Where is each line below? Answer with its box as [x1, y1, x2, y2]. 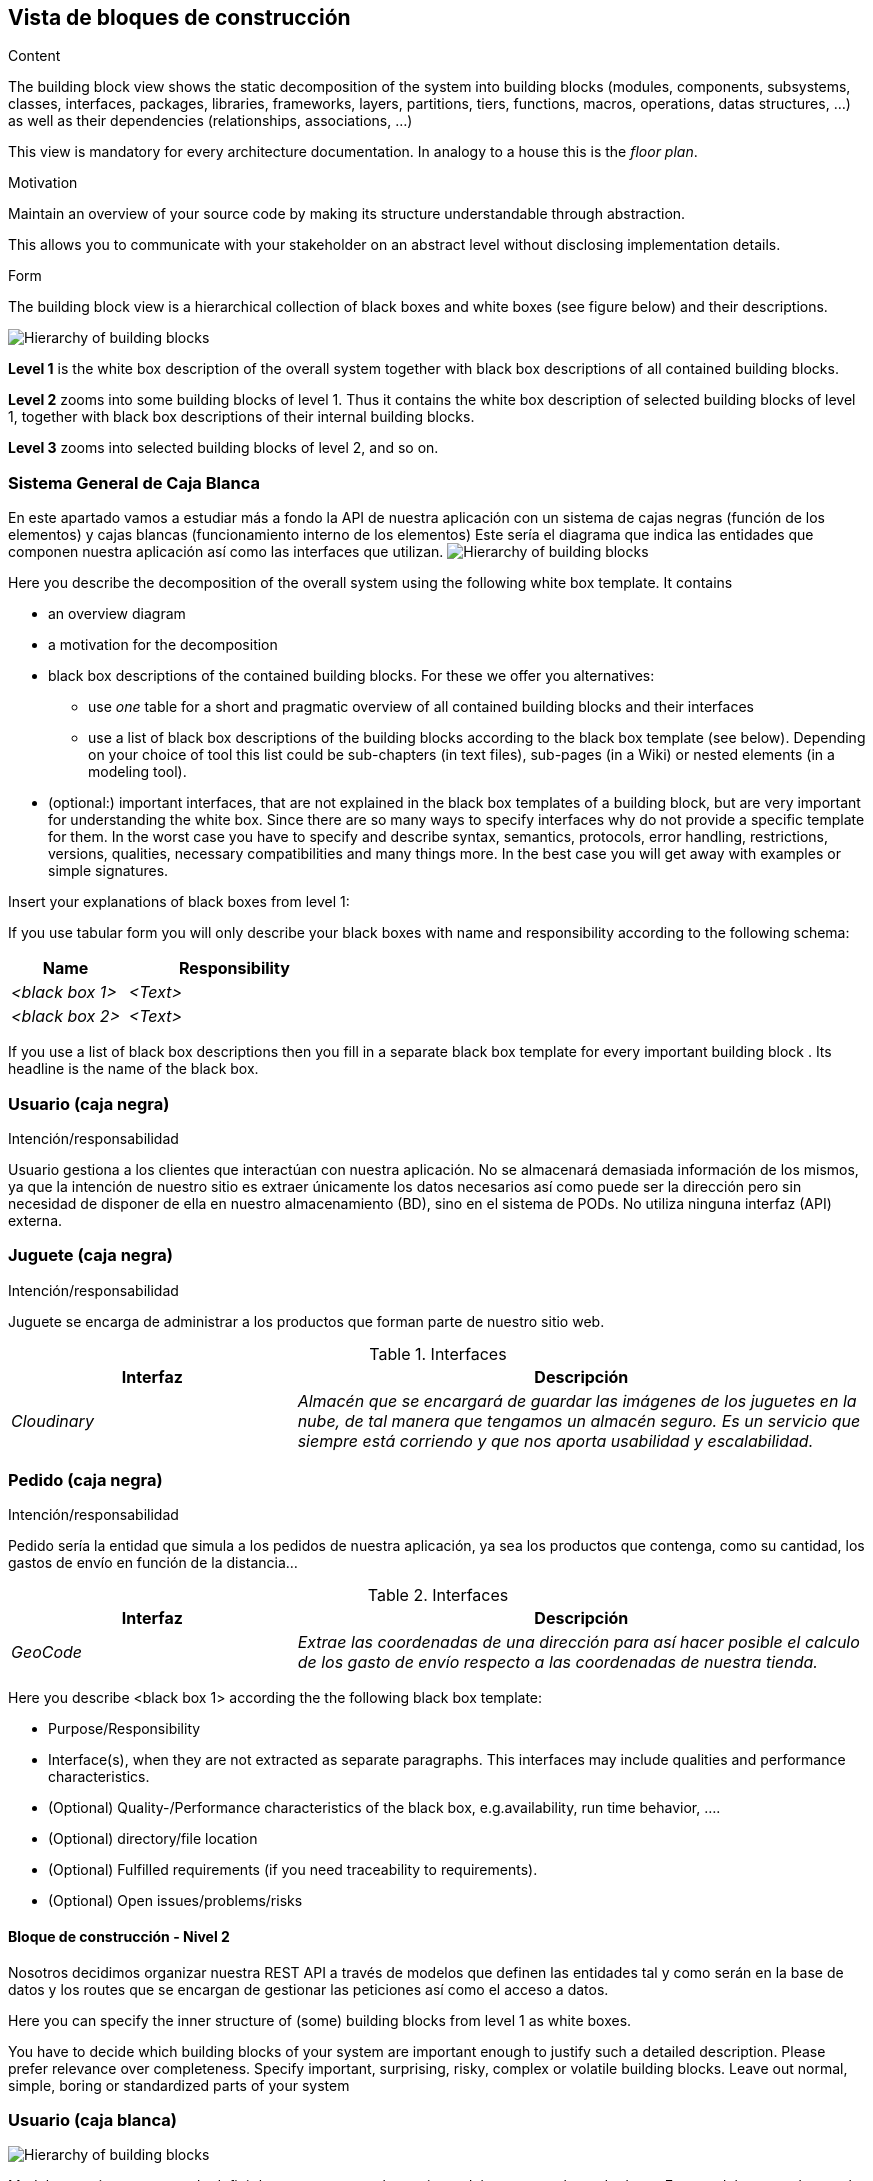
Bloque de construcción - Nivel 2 [8, 1928, 230, 1946]
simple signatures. [48, 862, 169, 880]
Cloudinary [11, 1410, 94, 1431]
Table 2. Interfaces [367, 1585, 509, 1606]
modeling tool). [88, 763, 187, 781]
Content [8, 47, 61, 65]
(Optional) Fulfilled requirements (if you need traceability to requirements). [48, 1861, 538, 1879]
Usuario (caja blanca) [8, 2110, 177, 2131]
